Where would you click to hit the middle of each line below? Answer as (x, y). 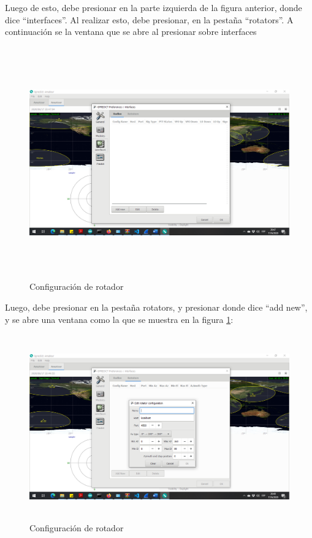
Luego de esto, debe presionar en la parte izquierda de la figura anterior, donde (154, 7)
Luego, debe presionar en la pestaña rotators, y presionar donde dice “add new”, (156, 307)
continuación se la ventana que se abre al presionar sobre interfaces (131, 32)
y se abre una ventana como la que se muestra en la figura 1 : (119, 319)
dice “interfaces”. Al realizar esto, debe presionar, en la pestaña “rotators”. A (149, 19)
